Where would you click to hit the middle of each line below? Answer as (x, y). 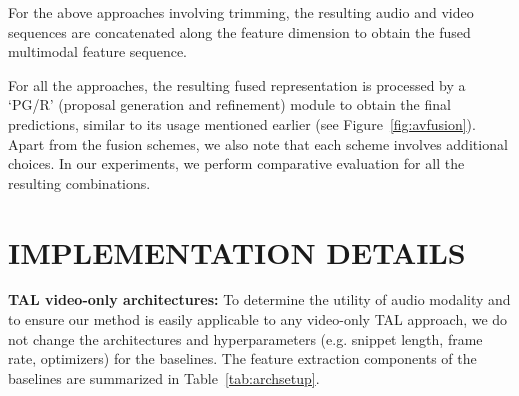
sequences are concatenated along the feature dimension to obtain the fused (239, 31)
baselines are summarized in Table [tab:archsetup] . (164, 377)
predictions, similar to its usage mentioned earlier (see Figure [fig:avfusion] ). (242, 123)
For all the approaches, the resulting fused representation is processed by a (237, 84)
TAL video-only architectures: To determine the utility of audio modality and (259, 299)
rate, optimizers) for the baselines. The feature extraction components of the (242, 358)
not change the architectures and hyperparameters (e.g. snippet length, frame (245, 338)
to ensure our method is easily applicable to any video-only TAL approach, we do (258, 319)
